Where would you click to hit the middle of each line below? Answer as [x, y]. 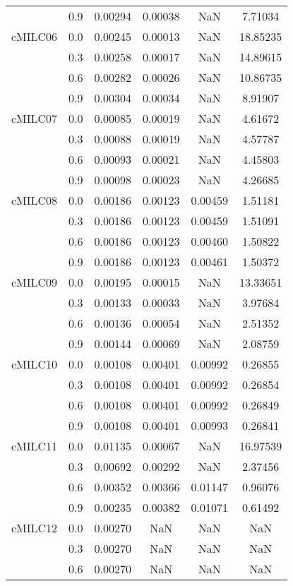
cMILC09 [35, 282]
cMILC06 [35, 36]
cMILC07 [35, 118]
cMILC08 [35, 200]
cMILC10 [35, 364]
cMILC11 [35, 446]
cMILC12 [35, 528]
